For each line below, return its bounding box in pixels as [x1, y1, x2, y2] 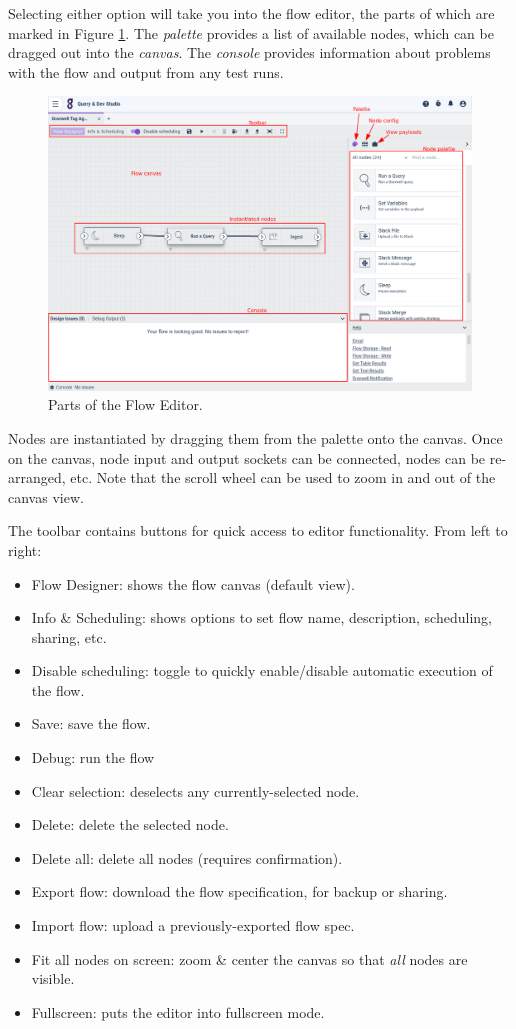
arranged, [8, 467, 66, 488]
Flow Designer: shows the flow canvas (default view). [31, 573, 355, 594]
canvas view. [8, 486, 84, 507]
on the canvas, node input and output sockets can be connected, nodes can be [8, 447, 486, 468]
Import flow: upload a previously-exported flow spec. [31, 915, 355, 936]
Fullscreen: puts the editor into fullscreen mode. [31, 1001, 325, 1022]
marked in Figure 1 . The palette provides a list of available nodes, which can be [8, 22, 494, 43]
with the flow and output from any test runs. [8, 61, 284, 82]
